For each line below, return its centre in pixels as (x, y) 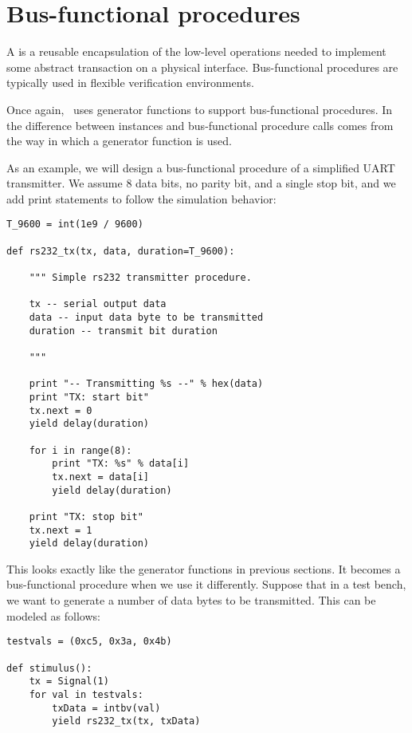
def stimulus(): (49, 668)
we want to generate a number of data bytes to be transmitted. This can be (191, 600)
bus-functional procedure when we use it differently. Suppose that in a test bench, (206, 584)
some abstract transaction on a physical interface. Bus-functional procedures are (202, 67)
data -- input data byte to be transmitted (146, 318)
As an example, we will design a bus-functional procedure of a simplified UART (201, 167)
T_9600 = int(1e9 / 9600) (75, 225)
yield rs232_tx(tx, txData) (126, 721)
